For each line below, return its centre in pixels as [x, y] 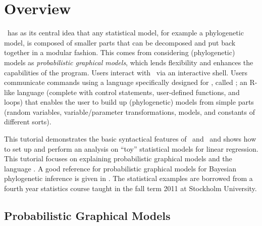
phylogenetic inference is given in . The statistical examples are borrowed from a [128, 178]
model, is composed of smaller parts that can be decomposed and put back [120, 42]
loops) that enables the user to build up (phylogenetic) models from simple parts [129, 102]
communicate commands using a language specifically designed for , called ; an [126, 82]
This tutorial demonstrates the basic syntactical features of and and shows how [130, 139]
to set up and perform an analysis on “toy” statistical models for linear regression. [131, 148]
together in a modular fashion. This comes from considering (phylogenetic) [120, 52]
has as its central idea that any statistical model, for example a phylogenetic [125, 33]
